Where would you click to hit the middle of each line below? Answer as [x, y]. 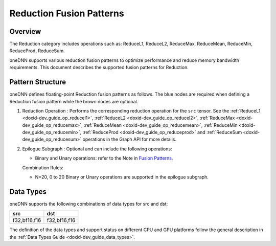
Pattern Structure [38, 82]
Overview [25, 31]
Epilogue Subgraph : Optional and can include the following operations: [97, 149]
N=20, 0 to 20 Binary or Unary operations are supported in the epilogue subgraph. [122, 177]
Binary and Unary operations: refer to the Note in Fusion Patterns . [104, 158]
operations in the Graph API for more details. [129, 139]
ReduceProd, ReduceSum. [37, 51]
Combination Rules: [43, 167]
